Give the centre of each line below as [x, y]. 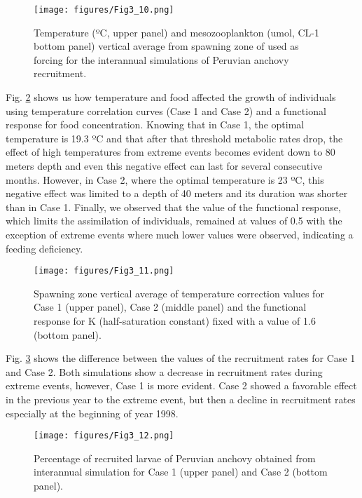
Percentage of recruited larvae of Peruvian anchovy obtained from [175, 458]
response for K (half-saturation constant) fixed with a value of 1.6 [175, 321]
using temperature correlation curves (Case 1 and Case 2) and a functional [166, 110]
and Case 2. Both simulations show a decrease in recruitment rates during [164, 371]
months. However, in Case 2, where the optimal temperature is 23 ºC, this [165, 179]
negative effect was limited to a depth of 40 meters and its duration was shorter [177, 193]
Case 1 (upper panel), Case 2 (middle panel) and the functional [170, 307]
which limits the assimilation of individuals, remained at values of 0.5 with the [174, 221]
